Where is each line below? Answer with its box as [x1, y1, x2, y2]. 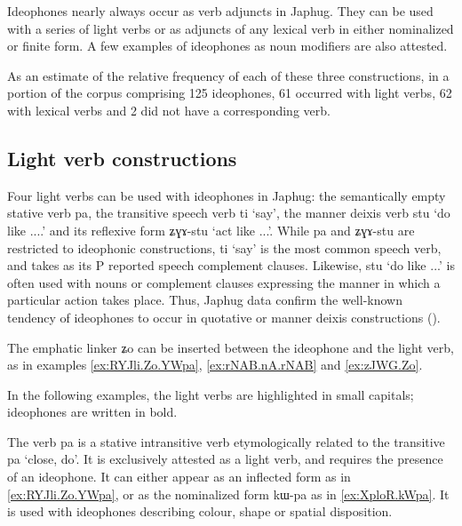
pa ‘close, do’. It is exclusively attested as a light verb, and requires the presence [7, 450, 443, 468]
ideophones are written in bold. [7, 402, 178, 421]
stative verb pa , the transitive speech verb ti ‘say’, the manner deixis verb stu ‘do [7, 203, 450, 222]
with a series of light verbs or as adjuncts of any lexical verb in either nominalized [7, 19, 454, 37]
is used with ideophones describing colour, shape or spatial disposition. [7, 502, 393, 521]
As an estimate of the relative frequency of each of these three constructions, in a [7, 66, 450, 84]
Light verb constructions [7, 144, 237, 171]
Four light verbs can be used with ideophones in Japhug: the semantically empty [7, 186, 446, 204]
